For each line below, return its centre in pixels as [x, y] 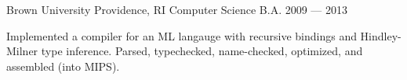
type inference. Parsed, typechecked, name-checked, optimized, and [202, 51]
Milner [22, 51]
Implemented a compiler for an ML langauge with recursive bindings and [182, 35]
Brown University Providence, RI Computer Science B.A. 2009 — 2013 [177, 9]
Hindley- [381, 35]
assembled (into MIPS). [63, 66]
